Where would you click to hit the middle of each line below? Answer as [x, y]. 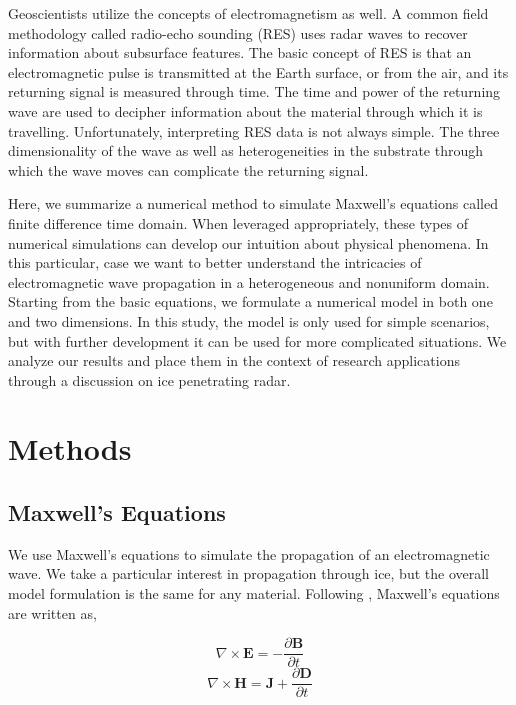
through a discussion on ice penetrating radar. [149, 379]
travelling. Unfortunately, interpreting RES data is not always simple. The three [254, 130]
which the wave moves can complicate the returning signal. [188, 169]
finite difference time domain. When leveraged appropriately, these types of [238, 222]
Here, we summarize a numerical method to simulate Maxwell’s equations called [253, 203]
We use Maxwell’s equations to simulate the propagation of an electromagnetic [249, 553]
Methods [70, 448]
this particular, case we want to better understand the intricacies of [215, 262]
